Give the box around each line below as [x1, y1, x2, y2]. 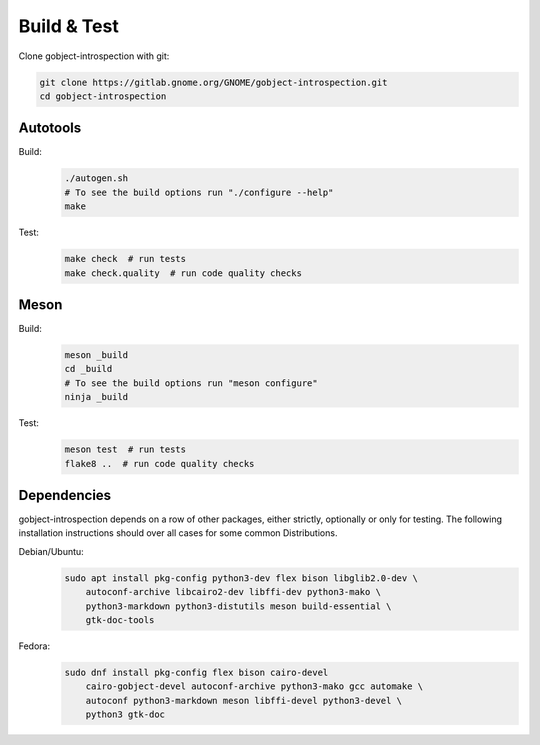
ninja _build [64, 391, 129, 403]
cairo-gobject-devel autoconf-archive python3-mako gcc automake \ [85, 681, 424, 692]
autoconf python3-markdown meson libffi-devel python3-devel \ [85, 695, 403, 706]
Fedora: [18, 640, 51, 652]
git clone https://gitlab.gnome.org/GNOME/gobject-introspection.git [39, 76, 388, 88]
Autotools [18, 120, 82, 137]
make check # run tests [64, 253, 187, 265]
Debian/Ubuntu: [18, 545, 84, 557]
